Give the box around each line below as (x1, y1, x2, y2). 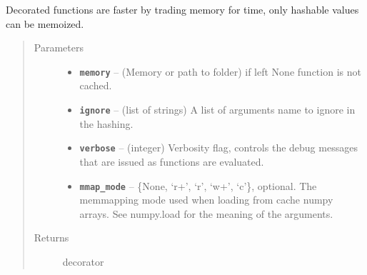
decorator (62, 254, 104, 269)
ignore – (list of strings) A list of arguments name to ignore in (79, 102, 356, 117)
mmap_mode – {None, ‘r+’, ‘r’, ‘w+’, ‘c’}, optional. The (79, 178, 317, 193)
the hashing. (79, 116, 134, 131)
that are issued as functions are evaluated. (79, 154, 264, 169)
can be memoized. (6, 16, 84, 31)
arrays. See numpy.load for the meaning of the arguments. (79, 206, 333, 221)
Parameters (34, 40, 84, 55)
